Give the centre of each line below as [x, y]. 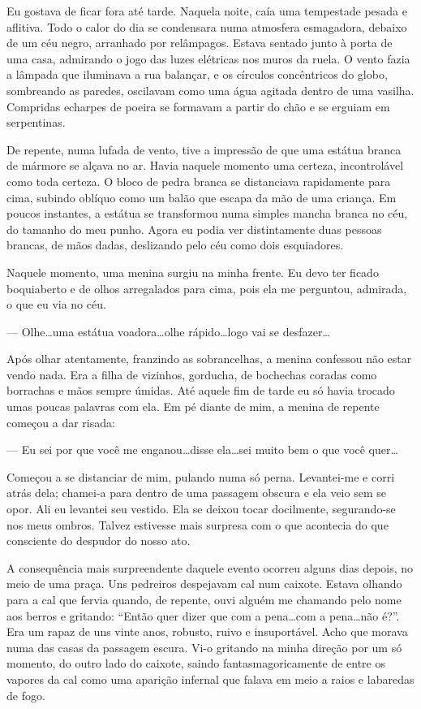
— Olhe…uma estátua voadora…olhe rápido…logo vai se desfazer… [168, 331]
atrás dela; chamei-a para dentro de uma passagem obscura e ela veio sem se [196, 493]
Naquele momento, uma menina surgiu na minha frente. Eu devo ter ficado [193, 272]
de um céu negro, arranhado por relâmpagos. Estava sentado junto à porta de [200, 43]
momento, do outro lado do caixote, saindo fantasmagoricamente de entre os [196, 663]
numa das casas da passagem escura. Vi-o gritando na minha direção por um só [204, 647]
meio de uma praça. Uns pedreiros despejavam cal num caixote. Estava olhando [204, 584]
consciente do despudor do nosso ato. [99, 540]
